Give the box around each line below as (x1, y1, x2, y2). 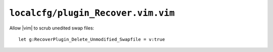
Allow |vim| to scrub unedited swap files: (9, 25, 95, 31)
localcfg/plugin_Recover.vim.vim (9, 7, 175, 18)
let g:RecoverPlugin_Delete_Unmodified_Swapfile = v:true (18, 36, 165, 42)
